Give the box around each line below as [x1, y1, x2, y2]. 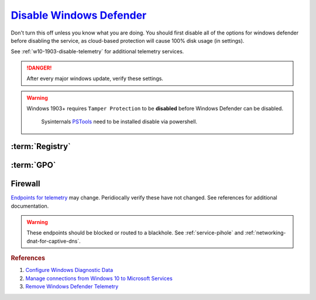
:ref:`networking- [245, 229, 286, 236]
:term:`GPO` [11, 160, 56, 170]
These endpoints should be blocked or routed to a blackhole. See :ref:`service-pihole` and [26, 229, 244, 236]
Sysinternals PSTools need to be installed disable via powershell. [41, 118, 198, 125]
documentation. [11, 202, 49, 209]
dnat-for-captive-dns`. [26, 237, 81, 244]
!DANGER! [26, 64, 52, 71]
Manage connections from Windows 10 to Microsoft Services [25, 275, 173, 282]
